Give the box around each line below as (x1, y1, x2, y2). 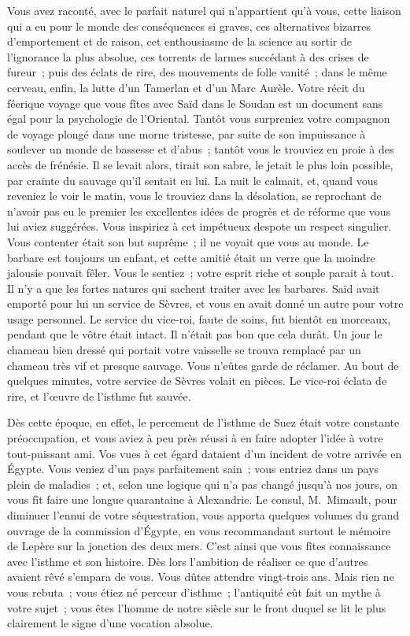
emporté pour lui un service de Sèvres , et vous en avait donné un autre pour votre (7, 295, 404, 312)
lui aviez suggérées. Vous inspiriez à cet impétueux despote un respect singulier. (7, 218, 392, 235)
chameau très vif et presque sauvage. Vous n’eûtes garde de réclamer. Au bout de (7, 357, 399, 373)
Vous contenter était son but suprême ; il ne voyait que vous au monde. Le (7, 233, 369, 250)
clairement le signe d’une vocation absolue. (7, 615, 213, 631)
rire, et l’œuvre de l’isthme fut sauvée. (7, 387, 191, 404)
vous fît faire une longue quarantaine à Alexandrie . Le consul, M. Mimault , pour (7, 491, 397, 508)
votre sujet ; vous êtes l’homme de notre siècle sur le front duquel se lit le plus (7, 599, 386, 616)
